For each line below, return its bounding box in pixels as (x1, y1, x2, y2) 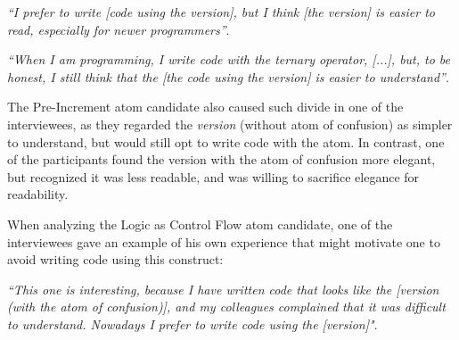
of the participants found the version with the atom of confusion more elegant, (7, 150, 436, 169)
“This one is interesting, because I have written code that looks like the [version (7, 279, 439, 298)
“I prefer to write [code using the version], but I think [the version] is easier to (7, 3, 436, 21)
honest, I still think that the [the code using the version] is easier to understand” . (7, 67, 449, 86)
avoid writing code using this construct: (7, 250, 224, 269)
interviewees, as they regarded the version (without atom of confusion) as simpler (7, 114, 453, 133)
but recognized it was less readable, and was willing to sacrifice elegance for (7, 167, 420, 186)
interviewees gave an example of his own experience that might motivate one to (7, 232, 440, 251)
